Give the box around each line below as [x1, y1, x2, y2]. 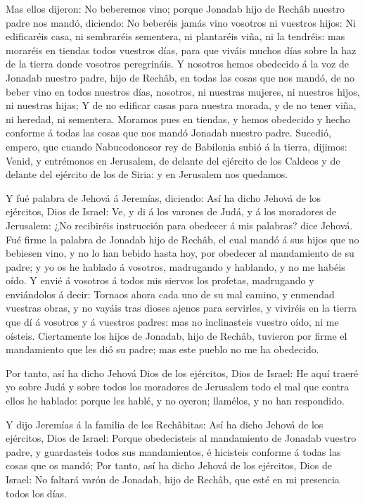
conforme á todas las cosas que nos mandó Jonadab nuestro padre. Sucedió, [6, 125, 331, 140]
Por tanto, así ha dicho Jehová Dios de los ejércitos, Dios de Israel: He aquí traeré [6, 365, 359, 380]
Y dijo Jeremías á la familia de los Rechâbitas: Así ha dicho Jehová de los [6, 416, 324, 431]
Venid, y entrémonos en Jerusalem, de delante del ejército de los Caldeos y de [6, 153, 340, 167]
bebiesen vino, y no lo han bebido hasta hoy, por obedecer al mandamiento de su [6, 246, 354, 260]
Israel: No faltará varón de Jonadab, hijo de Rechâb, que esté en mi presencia [6, 472, 340, 486]
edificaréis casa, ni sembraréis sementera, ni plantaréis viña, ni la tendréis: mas [6, 29, 345, 44]
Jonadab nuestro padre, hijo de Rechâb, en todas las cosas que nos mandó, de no [6, 70, 354, 84]
